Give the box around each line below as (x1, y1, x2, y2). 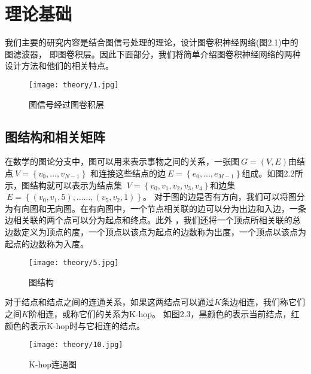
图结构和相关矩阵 (5, 127, 105, 145)
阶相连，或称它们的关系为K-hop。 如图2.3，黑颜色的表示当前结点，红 (28, 307, 300, 320)
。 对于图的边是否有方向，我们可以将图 (143, 190, 297, 203)
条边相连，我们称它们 (221, 296, 305, 308)
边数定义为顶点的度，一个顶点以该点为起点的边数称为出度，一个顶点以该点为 (5, 225, 306, 238)
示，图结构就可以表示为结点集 (5, 178, 122, 191)
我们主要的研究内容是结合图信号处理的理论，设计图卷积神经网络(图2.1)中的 (5, 36, 298, 48)
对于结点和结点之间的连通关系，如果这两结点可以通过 (5, 296, 214, 308)
